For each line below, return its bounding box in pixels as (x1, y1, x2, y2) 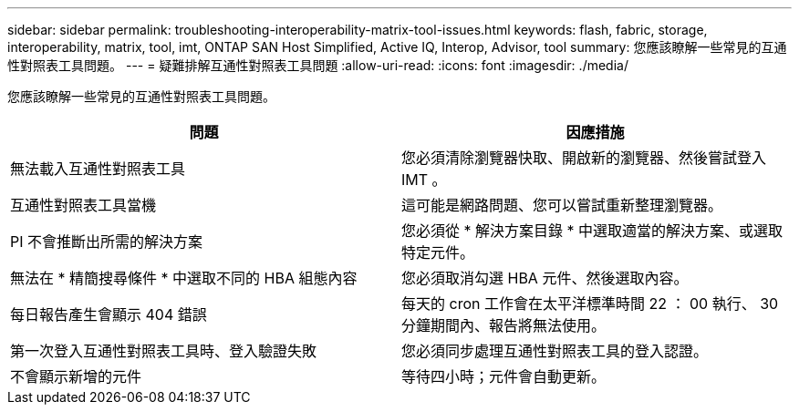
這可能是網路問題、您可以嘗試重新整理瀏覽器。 (401, 196, 723, 214)
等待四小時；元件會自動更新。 (401, 367, 607, 386)
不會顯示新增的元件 (10, 367, 142, 386)
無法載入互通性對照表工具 (10, 160, 186, 178)
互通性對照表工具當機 (10, 196, 157, 214)
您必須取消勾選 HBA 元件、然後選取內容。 (401, 269, 689, 287)
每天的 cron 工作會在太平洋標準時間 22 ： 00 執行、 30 (401, 294, 779, 313)
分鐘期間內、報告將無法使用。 (401, 316, 607, 335)
